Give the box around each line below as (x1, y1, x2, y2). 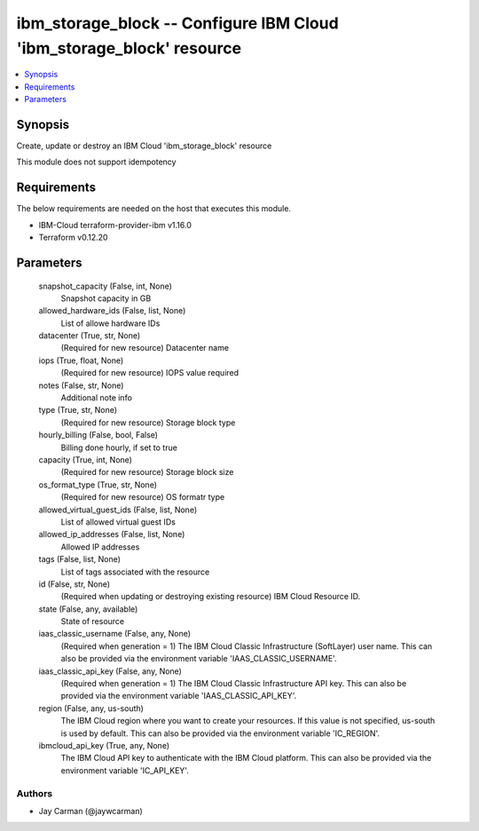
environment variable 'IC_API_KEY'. (60, 764, 190, 776)
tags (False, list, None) (38, 554, 122, 565)
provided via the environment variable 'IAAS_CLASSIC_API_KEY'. (60, 691, 297, 701)
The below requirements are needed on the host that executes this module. (16, 203, 292, 214)
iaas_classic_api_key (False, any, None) (38, 666, 182, 677)
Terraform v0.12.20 (38, 232, 108, 243)
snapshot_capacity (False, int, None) (38, 281, 173, 291)
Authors (16, 787, 53, 799)
